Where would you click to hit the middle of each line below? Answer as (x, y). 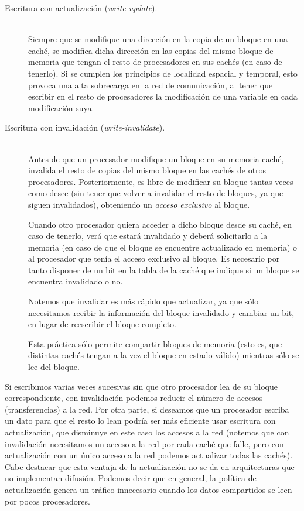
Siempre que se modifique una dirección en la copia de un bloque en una (158, 39)
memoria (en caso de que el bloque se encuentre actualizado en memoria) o (163, 247)
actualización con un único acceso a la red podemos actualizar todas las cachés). (149, 455)
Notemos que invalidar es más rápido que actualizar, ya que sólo (144, 301)
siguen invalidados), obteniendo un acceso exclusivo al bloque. (139, 204)
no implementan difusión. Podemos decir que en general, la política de (131, 478)
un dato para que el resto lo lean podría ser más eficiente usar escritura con (140, 421)
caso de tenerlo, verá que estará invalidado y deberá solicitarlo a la (148, 236)
